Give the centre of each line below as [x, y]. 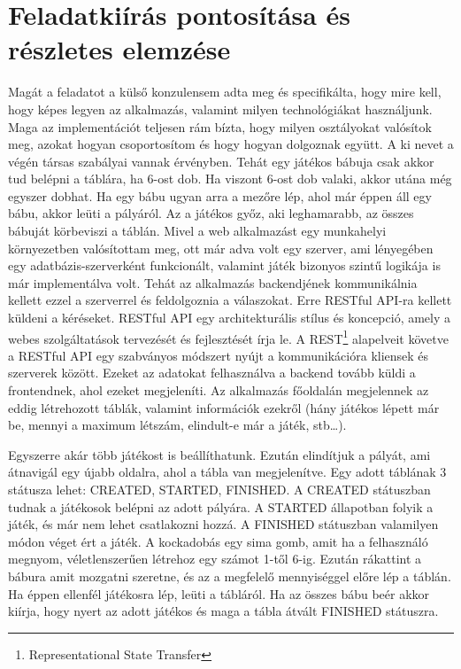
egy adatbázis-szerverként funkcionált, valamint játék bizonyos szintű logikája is [224, 265]
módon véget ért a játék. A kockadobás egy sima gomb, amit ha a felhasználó [218, 541]
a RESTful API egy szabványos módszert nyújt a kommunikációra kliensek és [219, 355]
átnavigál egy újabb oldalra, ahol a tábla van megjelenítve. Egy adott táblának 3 [227, 472]
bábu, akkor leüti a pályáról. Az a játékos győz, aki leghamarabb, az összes [211, 213]
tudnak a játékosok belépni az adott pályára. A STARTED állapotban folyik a [221, 506]
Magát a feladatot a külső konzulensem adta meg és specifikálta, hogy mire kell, [225, 92]
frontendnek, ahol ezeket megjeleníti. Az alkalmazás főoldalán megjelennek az [219, 390]
